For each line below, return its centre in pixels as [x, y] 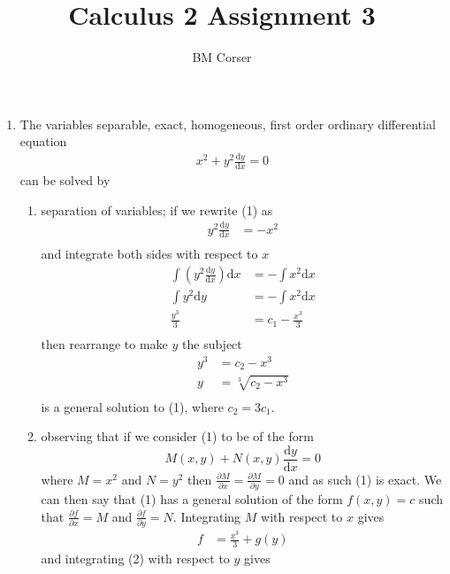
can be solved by [65, 180]
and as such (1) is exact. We [365, 479]
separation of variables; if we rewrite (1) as [157, 209]
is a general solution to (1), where [132, 406]
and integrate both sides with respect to [149, 254]
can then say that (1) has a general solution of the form [192, 499]
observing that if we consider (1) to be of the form [177, 436]
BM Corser [222, 57]
